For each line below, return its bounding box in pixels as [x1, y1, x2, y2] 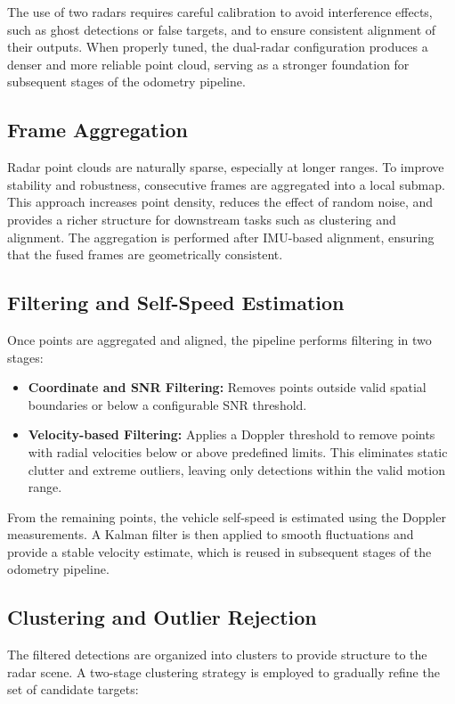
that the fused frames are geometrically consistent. [7, 245, 283, 264]
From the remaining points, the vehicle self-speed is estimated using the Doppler [7, 507, 446, 526]
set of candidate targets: [7, 680, 139, 699]
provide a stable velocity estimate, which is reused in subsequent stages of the [7, 542, 432, 561]
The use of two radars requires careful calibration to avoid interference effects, [7, 3, 433, 20]
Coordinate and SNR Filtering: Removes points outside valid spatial [28, 378, 427, 397]
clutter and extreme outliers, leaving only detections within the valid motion [28, 460, 445, 479]
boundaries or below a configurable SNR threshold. [28, 395, 307, 413]
